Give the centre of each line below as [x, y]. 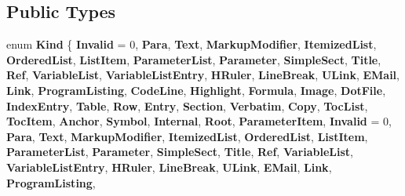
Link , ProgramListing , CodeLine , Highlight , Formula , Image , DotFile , [196, 90]
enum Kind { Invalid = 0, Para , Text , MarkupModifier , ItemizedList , [192, 44]
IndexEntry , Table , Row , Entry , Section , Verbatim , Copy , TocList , [187, 105]
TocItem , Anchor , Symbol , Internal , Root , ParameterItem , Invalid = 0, [199, 121]
